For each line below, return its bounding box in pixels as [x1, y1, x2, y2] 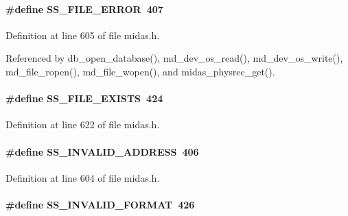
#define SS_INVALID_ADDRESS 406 [5, 144, 199, 158]
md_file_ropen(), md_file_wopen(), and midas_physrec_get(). [5, 64, 275, 78]
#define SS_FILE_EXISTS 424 [5, 91, 163, 106]
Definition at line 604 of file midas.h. [5, 170, 160, 184]
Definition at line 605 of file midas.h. [5, 27, 160, 42]
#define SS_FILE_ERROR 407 [5, 1, 163, 16]
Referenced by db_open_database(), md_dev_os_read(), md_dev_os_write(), [5, 51, 343, 65]
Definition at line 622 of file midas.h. [5, 117, 160, 132]
